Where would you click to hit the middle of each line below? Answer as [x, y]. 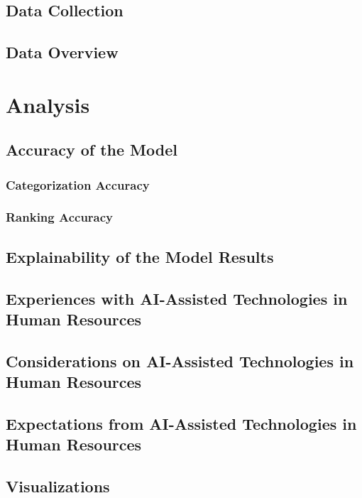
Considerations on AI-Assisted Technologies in [180, 361]
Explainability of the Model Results [140, 256]
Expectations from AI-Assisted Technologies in [181, 423]
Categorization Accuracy [78, 184]
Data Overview [62, 52]
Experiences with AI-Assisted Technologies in [177, 298]
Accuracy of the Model [92, 150]
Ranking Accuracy [60, 217]
